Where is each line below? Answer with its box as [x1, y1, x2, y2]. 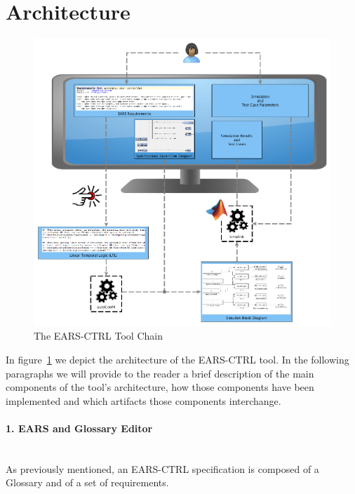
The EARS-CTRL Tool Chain [34, 328, 163, 343]
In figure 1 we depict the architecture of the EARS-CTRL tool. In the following [6, 352, 349, 367]
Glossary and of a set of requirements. [6, 475, 169, 490]
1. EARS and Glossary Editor [6, 420, 153, 435]
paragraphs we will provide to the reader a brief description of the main [6, 366, 314, 380]
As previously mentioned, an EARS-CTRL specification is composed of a [6, 461, 319, 476]
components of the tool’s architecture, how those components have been [6, 380, 314, 394]
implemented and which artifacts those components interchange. [6, 393, 281, 408]
